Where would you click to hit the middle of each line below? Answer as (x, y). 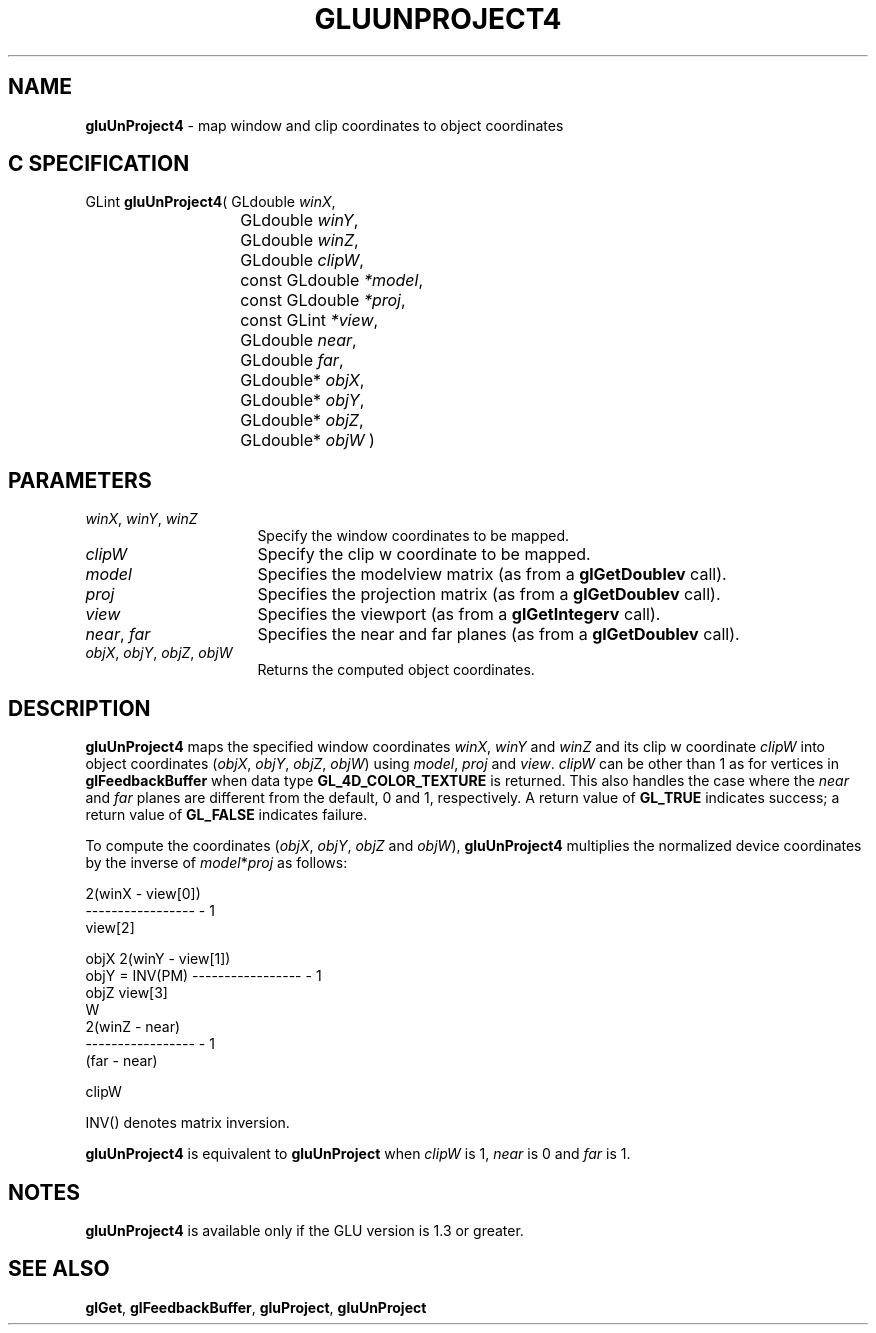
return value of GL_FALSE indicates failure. (226, 815)
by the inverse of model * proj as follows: (216, 863)
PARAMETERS (80, 480)
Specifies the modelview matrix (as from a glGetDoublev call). (492, 574)
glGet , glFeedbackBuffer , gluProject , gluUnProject (256, 1307)
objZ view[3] (126, 993)
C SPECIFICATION (99, 164)
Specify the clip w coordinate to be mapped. (424, 554)
